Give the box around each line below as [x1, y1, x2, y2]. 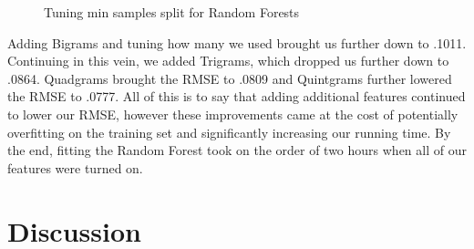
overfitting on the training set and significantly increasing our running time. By [7, 122, 451, 141]
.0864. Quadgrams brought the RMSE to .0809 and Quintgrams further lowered [7, 68, 452, 88]
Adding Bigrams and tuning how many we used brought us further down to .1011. [7, 33, 467, 52]
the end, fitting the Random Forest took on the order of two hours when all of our [7, 140, 467, 160]
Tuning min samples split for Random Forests [44, 3, 300, 21]
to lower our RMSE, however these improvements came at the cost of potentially [7, 104, 459, 123]
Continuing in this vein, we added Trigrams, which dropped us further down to [7, 51, 449, 70]
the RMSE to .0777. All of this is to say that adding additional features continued [7, 87, 466, 106]
